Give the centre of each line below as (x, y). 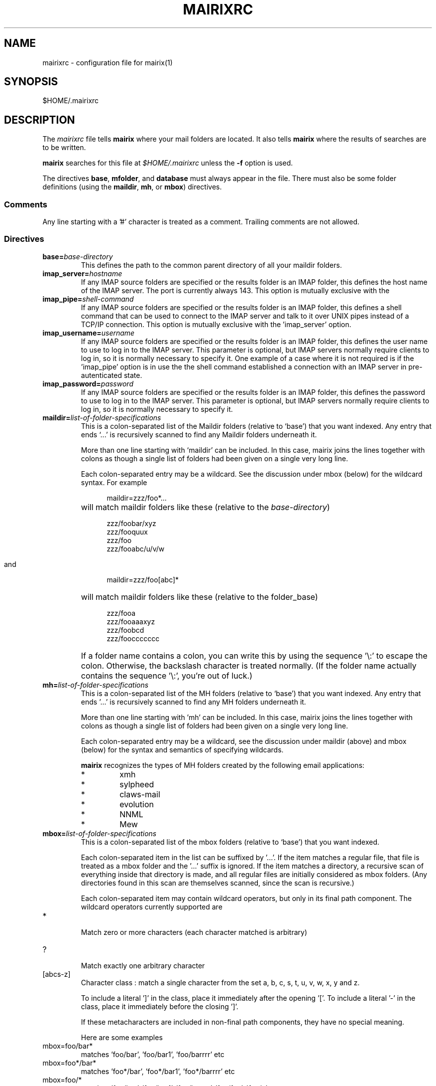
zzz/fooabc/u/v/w (136, 548)
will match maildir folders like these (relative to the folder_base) (199, 597)
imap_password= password (88, 383)
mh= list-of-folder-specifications (96, 685)
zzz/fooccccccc (133, 638)
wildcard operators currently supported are (152, 906)
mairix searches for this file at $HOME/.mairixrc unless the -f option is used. (168, 163)
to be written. (64, 148)
